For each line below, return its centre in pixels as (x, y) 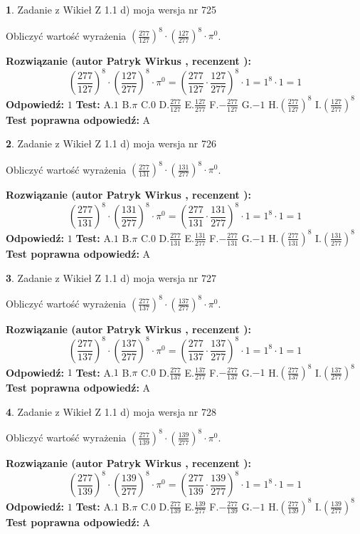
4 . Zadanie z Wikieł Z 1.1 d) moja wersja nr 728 (111, 411)
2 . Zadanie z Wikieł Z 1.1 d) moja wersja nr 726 (111, 143)
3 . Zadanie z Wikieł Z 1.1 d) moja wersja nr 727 (111, 277)
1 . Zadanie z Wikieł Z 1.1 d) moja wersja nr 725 (111, 9)
